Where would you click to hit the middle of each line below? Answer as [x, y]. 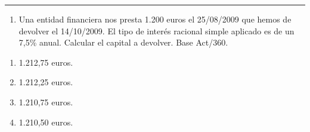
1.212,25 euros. [46, 82]
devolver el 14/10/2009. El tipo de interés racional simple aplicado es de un [156, 30]
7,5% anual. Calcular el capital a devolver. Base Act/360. [123, 42]
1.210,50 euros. [46, 122]
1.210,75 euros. [46, 102]
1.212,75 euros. [46, 62]
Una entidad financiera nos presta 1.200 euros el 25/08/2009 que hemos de [155, 19]
